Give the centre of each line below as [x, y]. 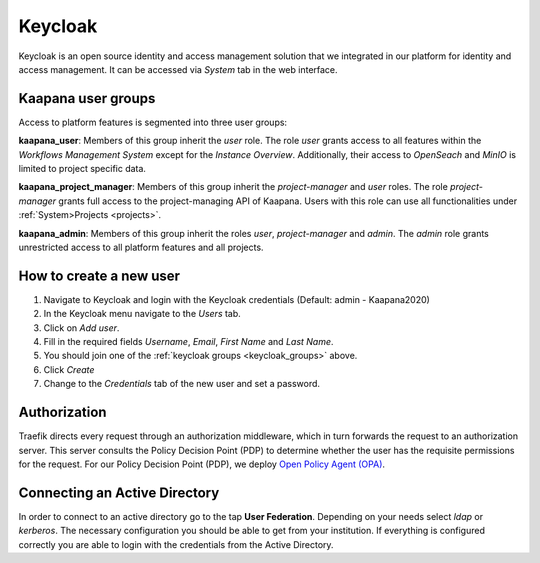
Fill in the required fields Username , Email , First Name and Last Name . [188, 342]
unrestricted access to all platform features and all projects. [141, 247]
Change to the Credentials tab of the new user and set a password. [181, 384]
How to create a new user [99, 275]
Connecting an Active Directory [119, 492]
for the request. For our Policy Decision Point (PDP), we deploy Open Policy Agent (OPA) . [201, 464]
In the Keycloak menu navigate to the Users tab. [142, 314]
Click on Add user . [81, 327]
